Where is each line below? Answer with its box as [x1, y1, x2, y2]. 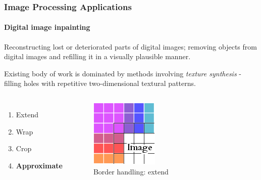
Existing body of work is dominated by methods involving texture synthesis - [4, 68, 241, 78]
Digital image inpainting [4, 22, 90, 32]
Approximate [16, 160, 63, 170]
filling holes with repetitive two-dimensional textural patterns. [4, 78, 196, 88]
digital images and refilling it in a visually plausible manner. [4, 51, 191, 62]
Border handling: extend [93, 166, 169, 176]
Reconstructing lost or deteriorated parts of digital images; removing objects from [4, 41, 257, 52]
